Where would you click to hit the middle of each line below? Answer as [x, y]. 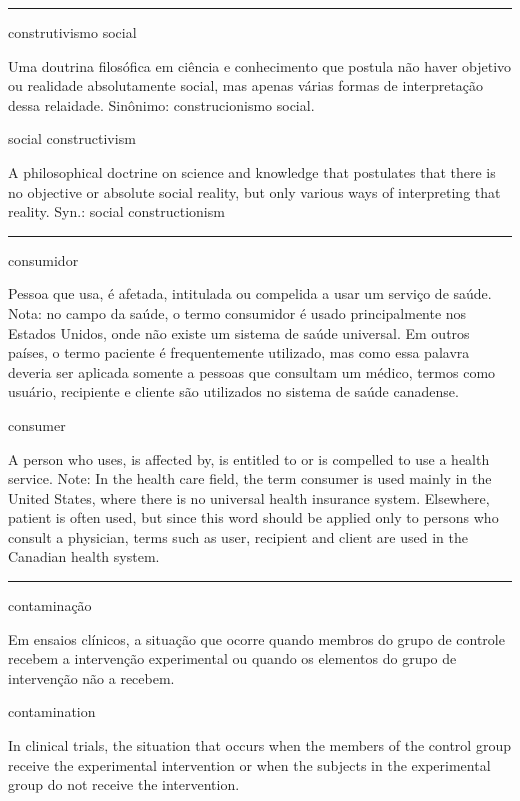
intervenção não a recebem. [91, 677]
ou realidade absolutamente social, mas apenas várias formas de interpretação [246, 85]
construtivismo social [72, 32]
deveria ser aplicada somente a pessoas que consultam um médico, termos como [252, 371]
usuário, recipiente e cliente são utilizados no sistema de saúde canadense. [233, 391]
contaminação [50, 605]
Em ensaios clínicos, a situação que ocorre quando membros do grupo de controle [256, 638]
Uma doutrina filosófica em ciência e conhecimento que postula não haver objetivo [260, 65]
